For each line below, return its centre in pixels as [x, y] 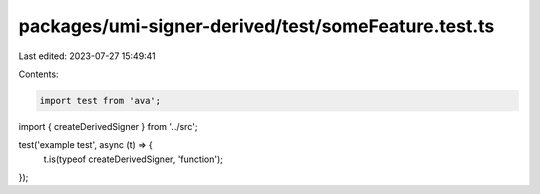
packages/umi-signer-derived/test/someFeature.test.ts [256, 26]
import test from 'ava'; [100, 100]
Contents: [38, 74]
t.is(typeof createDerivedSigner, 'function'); [133, 159]
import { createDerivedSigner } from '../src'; [108, 126]
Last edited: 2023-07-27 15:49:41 [87, 56]
